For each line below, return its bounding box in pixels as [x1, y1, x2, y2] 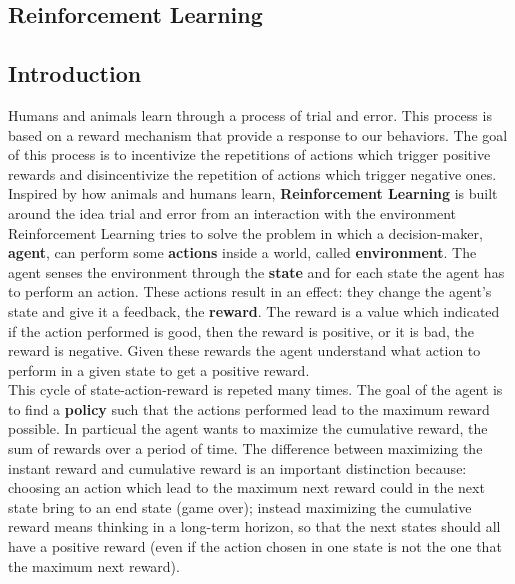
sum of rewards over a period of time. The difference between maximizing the [8, 438, 483, 459]
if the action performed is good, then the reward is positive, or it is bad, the [8, 320, 475, 341]
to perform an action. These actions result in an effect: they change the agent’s [8, 281, 492, 302]
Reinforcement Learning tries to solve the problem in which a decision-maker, [8, 222, 483, 243]
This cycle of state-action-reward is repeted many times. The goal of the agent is [8, 379, 503, 400]
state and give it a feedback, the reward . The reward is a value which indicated [8, 300, 500, 321]
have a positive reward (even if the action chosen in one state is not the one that [8, 536, 502, 557]
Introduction [8, 58, 142, 89]
